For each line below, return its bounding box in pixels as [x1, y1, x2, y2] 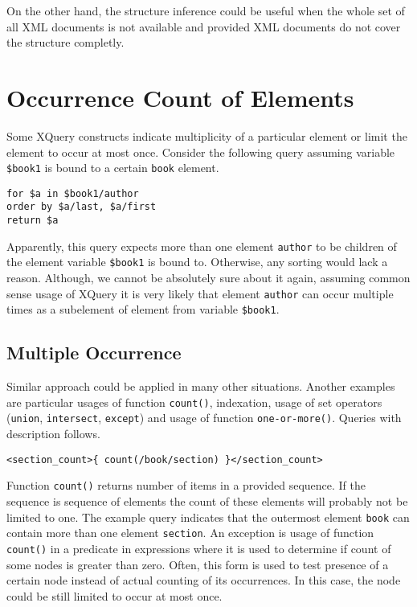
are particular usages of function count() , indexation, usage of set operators [6, 393, 382, 410]
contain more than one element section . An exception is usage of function [6, 524, 374, 541]
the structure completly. [6, 34, 125, 51]
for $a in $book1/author [6, 187, 139, 199]
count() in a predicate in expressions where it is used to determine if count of [6, 539, 391, 556]
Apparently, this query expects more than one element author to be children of [6, 237, 397, 254]
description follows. [6, 425, 100, 442]
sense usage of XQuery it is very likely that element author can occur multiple [6, 285, 394, 301]
